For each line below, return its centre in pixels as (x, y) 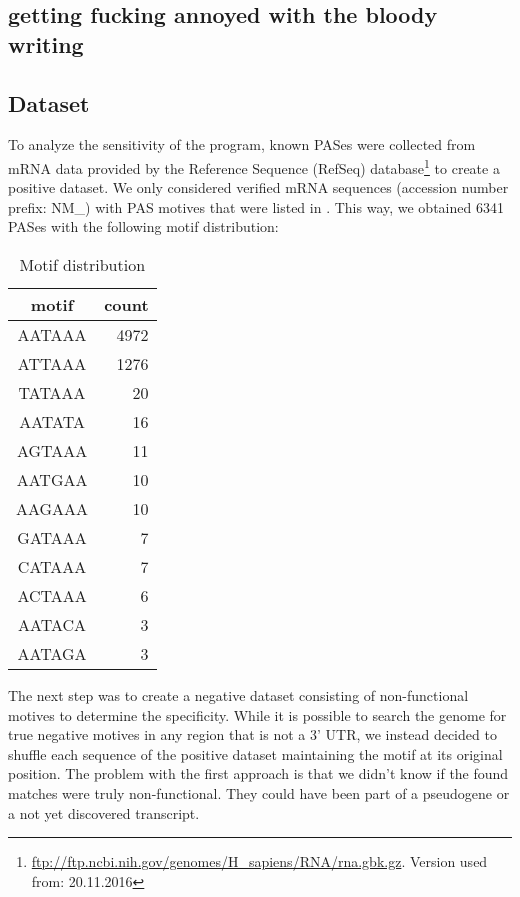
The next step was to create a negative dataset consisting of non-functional (238, 695)
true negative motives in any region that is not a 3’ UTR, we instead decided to (252, 734)
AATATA (52, 421)
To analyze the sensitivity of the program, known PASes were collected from (242, 144)
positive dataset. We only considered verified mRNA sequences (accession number (258, 187)
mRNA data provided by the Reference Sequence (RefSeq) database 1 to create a (254, 166)
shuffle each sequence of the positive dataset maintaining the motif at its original (255, 753)
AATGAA (52, 479)
